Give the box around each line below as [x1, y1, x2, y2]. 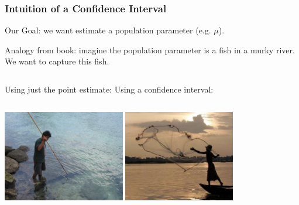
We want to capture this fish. [5, 55, 109, 67]
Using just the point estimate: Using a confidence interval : [5, 83, 214, 95]
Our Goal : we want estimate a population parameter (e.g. [5, 24, 211, 36]
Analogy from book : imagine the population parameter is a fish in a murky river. [5, 43, 295, 56]
